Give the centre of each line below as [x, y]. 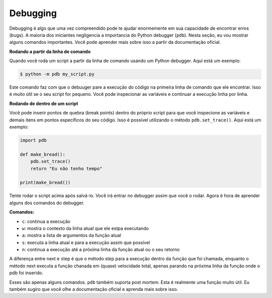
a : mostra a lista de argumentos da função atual [72, 235]
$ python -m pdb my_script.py [57, 74]
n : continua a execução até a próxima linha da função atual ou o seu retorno [101, 250]
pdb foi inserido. [26, 273]
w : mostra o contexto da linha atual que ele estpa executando [85, 228]
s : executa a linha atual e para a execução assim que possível [86, 243]
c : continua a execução [46, 221]
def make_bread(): [43, 154]
